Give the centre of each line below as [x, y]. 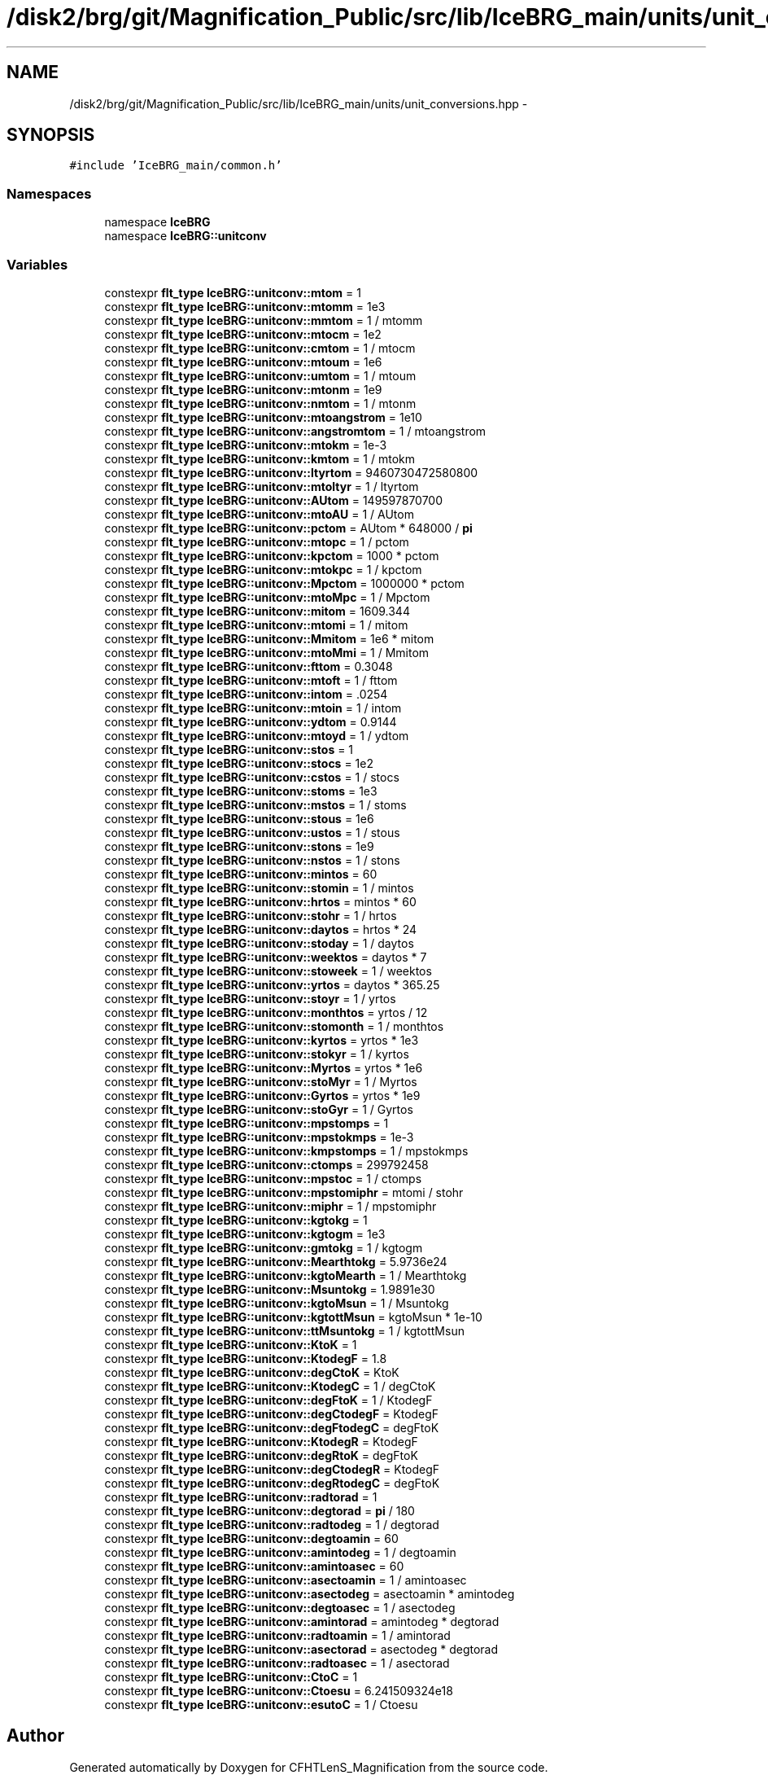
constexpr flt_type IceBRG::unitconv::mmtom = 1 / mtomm [264, 320]
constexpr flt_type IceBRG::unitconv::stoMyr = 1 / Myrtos [261, 1081]
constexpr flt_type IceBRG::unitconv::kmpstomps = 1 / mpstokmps [286, 1150]
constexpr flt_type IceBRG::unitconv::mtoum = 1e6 [243, 362]
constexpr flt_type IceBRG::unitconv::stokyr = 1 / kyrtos [257, 1054]
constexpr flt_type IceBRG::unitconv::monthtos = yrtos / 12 [266, 1012]
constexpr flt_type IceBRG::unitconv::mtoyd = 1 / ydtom [257, 735]
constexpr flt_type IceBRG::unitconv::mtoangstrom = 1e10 [263, 417]
